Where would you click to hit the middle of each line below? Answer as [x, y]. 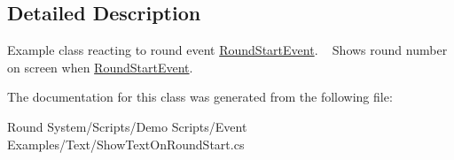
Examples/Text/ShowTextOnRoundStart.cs [126, 144]
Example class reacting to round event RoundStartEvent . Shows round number [227, 50]
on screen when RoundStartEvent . [100, 67]
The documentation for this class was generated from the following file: [200, 97]
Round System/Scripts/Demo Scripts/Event [127, 126]
